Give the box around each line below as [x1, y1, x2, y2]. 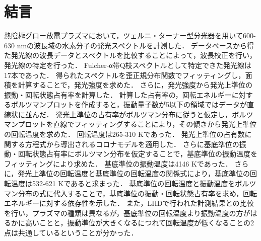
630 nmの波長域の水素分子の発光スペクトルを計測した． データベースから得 [4, 40, 254, 50]
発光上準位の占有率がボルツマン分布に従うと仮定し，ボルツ [55, 109, 253, 119]
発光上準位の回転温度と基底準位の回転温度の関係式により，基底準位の [18, 168, 250, 179]
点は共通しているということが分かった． [4, 227, 138, 237]
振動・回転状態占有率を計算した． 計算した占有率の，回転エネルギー [4, 89, 232, 100]
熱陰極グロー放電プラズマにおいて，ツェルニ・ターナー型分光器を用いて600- [4, 30, 256, 41]
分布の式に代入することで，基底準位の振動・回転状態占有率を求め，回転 [18, 188, 257, 198]
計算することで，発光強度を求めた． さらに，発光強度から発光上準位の [18, 79, 252, 90]
